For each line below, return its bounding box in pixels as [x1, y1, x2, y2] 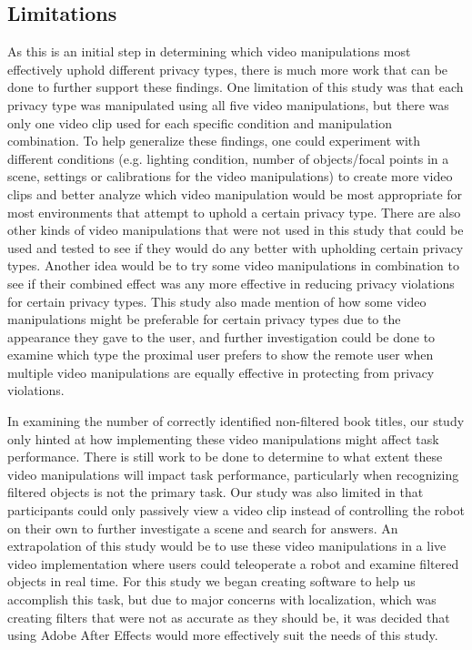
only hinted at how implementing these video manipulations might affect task [7, 429, 439, 448]
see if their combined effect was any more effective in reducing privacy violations [7, 273, 455, 292]
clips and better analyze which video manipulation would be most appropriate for [7, 184, 463, 203]
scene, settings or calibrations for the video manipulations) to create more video [7, 167, 453, 186]
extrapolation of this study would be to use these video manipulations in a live [7, 536, 447, 555]
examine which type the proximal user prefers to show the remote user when [7, 345, 434, 364]
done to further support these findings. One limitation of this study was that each [7, 77, 464, 96]
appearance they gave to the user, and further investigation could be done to [7, 327, 436, 346]
